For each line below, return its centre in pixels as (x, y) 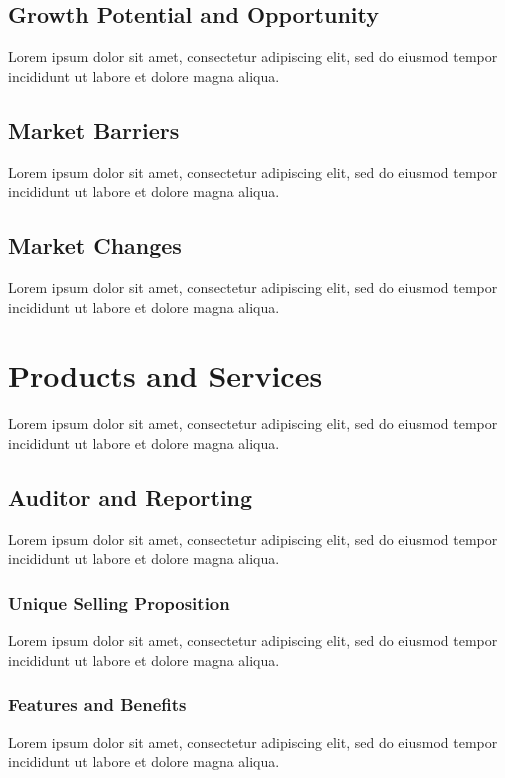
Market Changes (95, 245)
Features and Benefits (97, 704)
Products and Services (165, 375)
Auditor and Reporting (130, 496)
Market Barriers (94, 129)
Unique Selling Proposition (119, 602)
